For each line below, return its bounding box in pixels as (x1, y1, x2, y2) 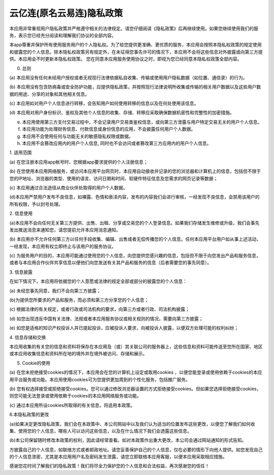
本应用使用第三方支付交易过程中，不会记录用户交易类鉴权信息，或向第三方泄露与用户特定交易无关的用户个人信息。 (22, 119, 262, 125)
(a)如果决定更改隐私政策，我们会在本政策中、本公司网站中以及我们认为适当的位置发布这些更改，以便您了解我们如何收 (9, 421, 256, 427)
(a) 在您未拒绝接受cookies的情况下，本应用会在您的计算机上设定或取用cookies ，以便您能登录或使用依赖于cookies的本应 (9, 369, 262, 376)
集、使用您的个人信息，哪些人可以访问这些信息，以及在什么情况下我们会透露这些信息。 (9, 428, 192, 434)
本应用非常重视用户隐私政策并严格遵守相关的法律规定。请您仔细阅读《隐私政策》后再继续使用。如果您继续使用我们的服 (9, 25, 258, 31)
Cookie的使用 (22, 360, 51, 366)
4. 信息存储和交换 (9, 334, 46, 340)
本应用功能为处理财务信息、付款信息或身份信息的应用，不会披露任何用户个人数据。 (22, 126, 195, 132)
